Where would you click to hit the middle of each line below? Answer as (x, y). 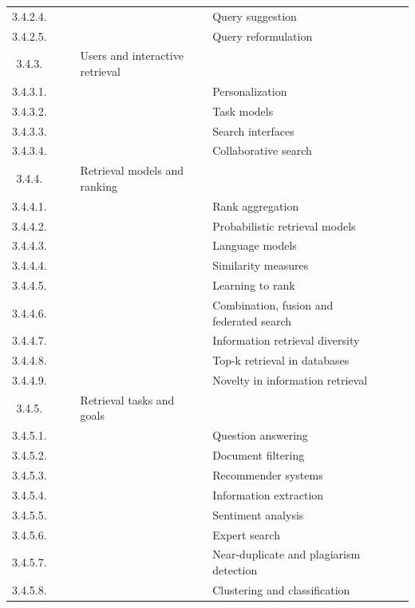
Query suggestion (255, 16)
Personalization (250, 91)
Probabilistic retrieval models (284, 225)
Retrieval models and (132, 170)
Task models (243, 111)
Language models (255, 245)
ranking (99, 186)
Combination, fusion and (273, 304)
